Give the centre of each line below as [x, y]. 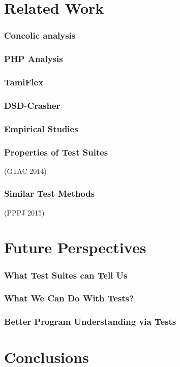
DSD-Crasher [32, 105]
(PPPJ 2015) [24, 212]
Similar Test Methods [50, 193]
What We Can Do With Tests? [69, 298]
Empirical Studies [41, 128]
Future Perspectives [75, 247]
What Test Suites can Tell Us [66, 275]
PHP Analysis [34, 59]
